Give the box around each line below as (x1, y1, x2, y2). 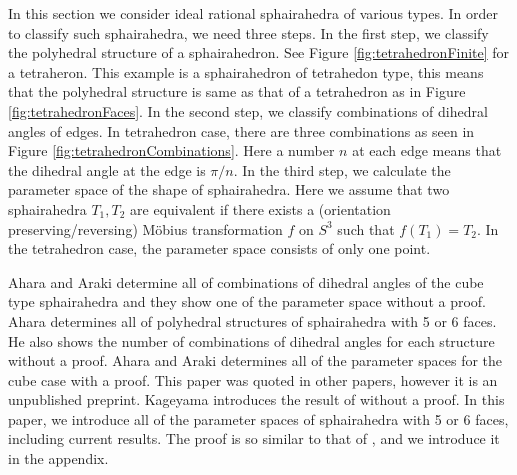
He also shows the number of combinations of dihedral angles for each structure (8, 330, 495, 351)
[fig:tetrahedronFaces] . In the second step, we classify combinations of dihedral (8, 100, 488, 121)
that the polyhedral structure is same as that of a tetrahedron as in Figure (8, 81, 466, 102)
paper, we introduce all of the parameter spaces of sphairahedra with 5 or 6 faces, (8, 408, 509, 429)
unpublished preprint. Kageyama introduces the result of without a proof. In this (8, 389, 505, 410)
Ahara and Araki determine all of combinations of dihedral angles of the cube (8, 271, 484, 292)
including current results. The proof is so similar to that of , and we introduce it (8, 428, 500, 449)
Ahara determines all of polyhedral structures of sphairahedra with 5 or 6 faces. (8, 310, 497, 331)
